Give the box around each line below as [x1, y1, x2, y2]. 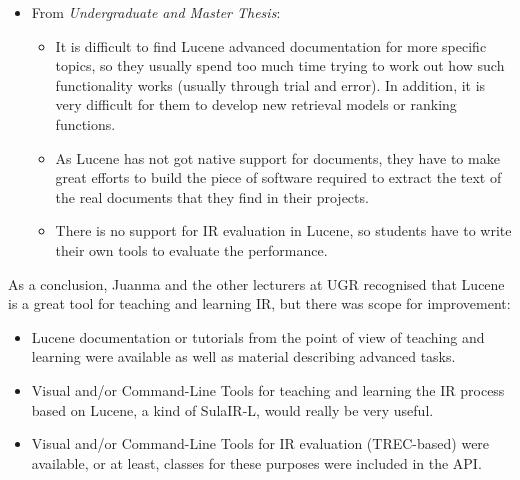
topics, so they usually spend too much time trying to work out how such [55, 55, 505, 76]
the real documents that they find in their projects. [55, 186, 369, 207]
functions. [55, 113, 116, 134]
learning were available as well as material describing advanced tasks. [31, 346, 456, 367]
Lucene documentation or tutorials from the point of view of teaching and [31, 326, 485, 347]
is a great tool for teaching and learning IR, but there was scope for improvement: [8, 293, 511, 314]
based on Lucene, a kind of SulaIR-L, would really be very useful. [31, 399, 434, 420]
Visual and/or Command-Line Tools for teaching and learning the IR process [31, 379, 505, 400]
